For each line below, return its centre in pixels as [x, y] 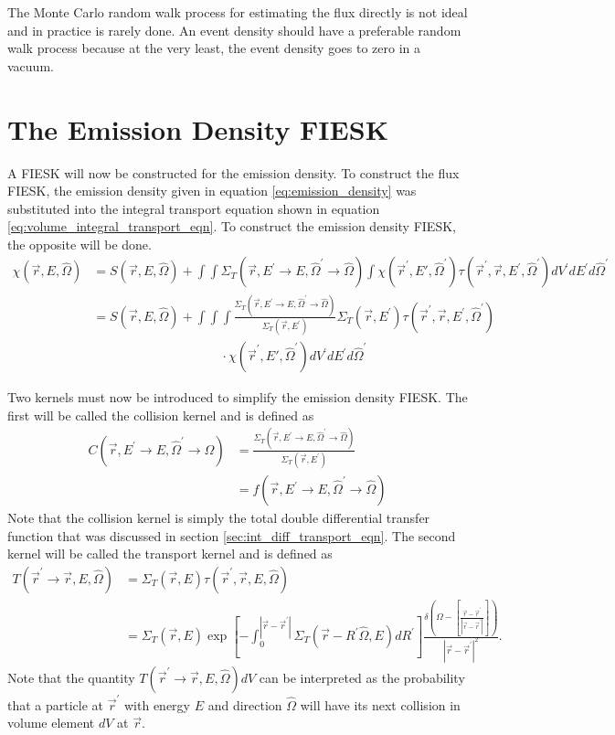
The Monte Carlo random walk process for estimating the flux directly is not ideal [238, 12]
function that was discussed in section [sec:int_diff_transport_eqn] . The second [232, 535]
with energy [157, 704]
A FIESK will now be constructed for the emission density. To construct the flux [233, 172]
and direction [245, 704]
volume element [51, 723]
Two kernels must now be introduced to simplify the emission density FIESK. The [238, 397]
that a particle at [56, 704]
